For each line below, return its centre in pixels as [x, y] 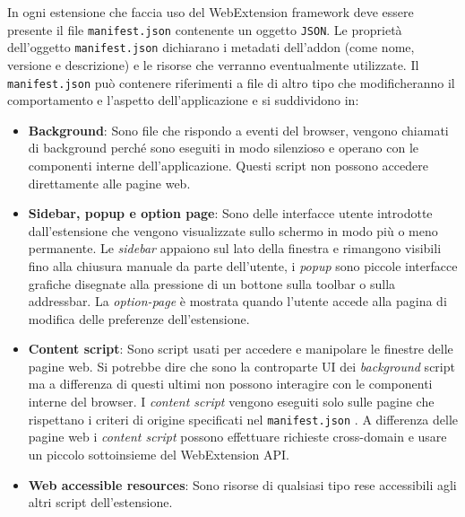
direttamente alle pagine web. [109, 183]
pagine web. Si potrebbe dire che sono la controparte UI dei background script [241, 366]
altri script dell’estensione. [100, 502]
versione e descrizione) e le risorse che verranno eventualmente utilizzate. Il [213, 64]
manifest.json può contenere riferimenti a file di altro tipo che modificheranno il [231, 82]
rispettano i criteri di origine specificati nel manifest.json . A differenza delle [243, 419]
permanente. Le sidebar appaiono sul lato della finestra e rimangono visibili [235, 248]
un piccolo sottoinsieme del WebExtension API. [159, 454]
